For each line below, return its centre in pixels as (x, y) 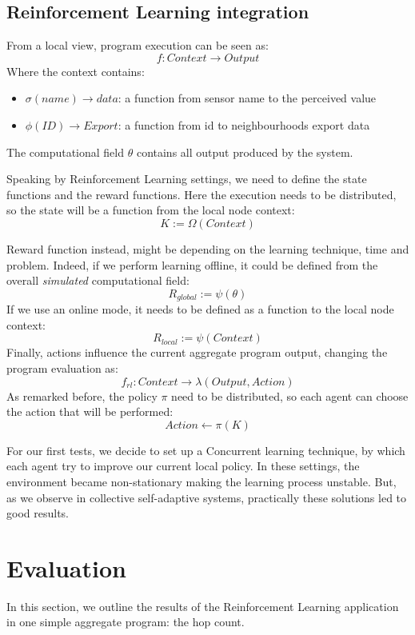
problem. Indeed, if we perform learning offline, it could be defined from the (192, 264)
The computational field (66, 152)
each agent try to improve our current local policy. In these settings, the (183, 466)
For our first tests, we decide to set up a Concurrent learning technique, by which (206, 450)
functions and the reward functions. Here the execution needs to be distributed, (202, 194)
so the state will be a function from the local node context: (151, 210)
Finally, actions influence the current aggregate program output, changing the (197, 352)
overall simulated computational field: (98, 280)
